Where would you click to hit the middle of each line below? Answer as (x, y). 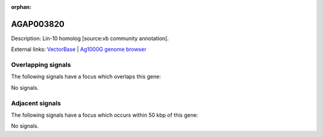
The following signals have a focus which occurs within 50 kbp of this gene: (105, 115)
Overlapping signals (41, 65)
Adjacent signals (36, 103)
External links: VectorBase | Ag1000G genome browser (79, 49)
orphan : (21, 7)
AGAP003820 (38, 24)
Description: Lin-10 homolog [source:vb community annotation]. (90, 38)
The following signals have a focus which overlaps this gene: (86, 77)
